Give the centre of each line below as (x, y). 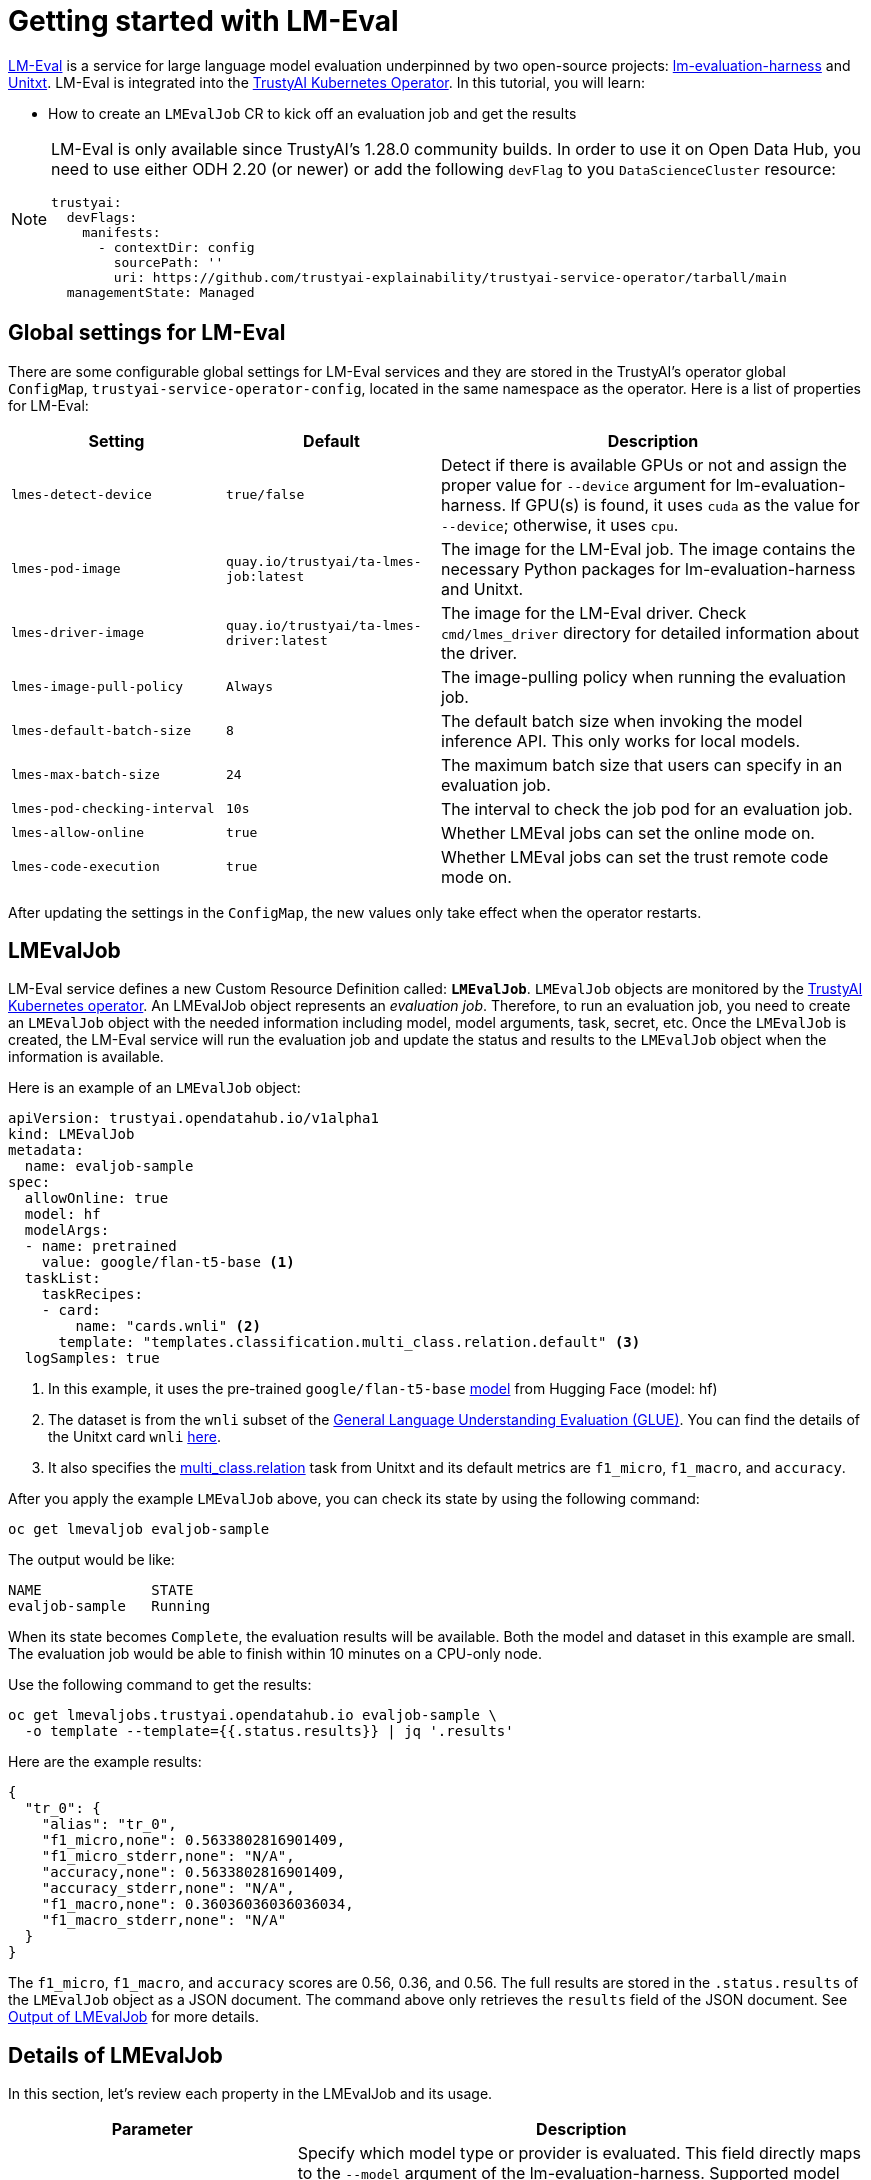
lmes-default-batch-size (101, 731)
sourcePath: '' (168, 262)
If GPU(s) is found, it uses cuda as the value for (685, 504)
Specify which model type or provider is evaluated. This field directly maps (579, 2153)
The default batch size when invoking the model (622, 720)
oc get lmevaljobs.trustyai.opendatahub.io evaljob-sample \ (252, 1715)
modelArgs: (67, 1230)
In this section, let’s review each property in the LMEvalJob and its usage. (250, 2094)
